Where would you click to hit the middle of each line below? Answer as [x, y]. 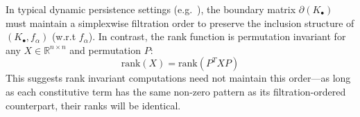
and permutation [105, 49]
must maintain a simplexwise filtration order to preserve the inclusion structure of [180, 22]
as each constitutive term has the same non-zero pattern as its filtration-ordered [176, 91]
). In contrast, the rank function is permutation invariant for [217, 36]
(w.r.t [64, 36]
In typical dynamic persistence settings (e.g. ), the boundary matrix [151, 9]
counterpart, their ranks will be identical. [93, 105]
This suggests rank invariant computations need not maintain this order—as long [178, 78]
